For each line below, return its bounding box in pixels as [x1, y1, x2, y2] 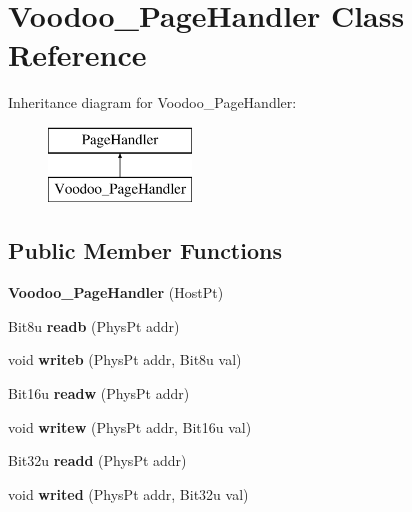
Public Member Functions [8, 235, 282, 266]
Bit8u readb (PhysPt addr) [8, 315, 180, 336]
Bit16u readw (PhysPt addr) [8, 383, 190, 404]
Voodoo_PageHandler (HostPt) [8, 282, 224, 303]
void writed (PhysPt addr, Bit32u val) [8, 483, 249, 504]
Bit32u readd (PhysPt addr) [8, 450, 187, 471]
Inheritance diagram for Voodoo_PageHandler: [8, 92, 297, 113]
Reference [8, 34, 147, 75]
